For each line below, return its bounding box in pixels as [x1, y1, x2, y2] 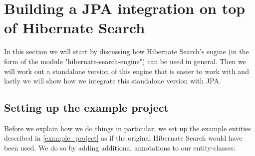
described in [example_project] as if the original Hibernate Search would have [4, 133, 243, 143]
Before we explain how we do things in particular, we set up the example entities [4, 123, 251, 133]
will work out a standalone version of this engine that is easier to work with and [4, 66, 249, 76]
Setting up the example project [4, 100, 169, 115]
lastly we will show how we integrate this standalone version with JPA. [4, 76, 221, 86]
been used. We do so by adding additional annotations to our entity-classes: [4, 143, 236, 153]
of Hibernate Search [4, 17, 145, 38]
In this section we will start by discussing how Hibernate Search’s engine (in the [4, 46, 249, 57]
